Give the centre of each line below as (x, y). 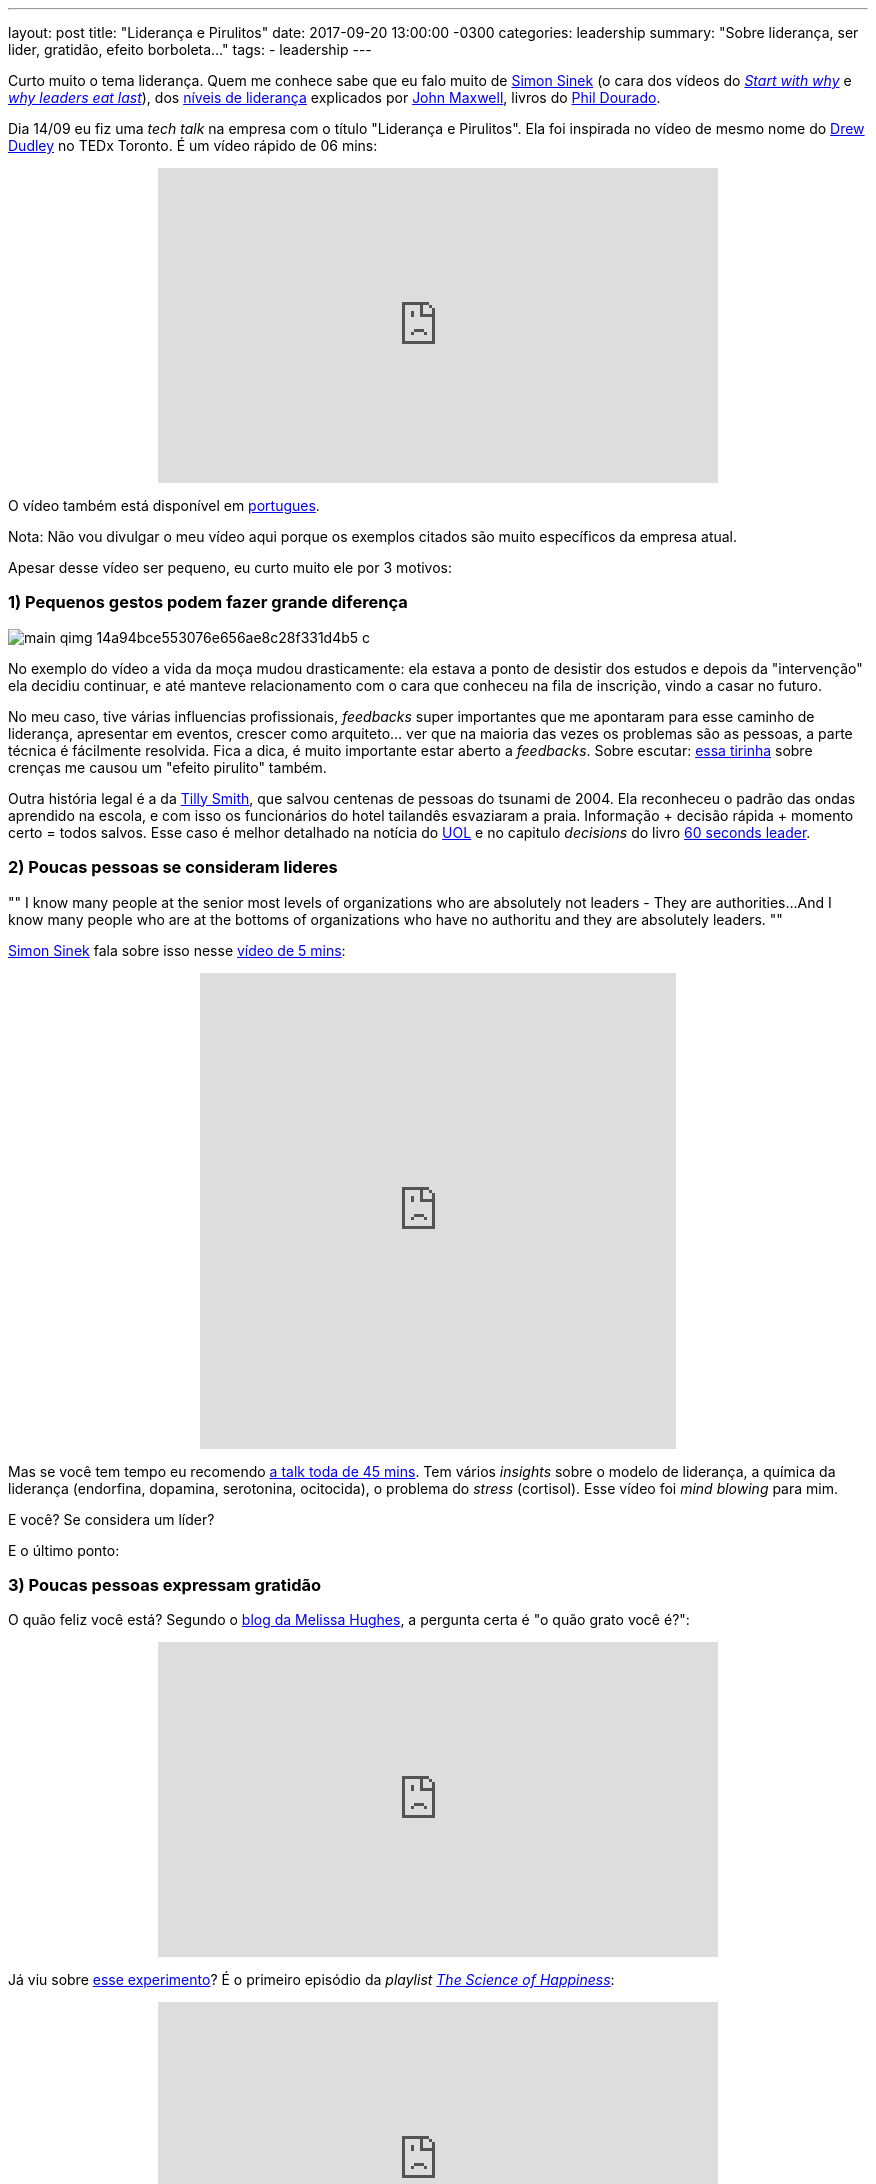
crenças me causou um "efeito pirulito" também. (167, 767)
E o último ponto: (64, 1550)
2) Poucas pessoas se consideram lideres (173, 867)
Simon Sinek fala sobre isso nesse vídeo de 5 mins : (177, 950)
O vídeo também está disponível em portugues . (164, 505)
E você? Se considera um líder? (111, 1519)
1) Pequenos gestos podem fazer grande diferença (208, 602)
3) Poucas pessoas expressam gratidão (165, 1584)
